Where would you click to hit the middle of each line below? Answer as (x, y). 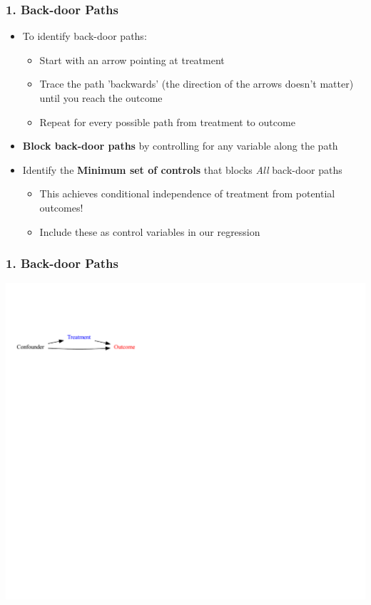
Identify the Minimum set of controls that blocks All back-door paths (182, 169)
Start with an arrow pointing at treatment (132, 60)
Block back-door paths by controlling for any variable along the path (180, 146)
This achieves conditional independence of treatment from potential (187, 193)
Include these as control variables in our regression (150, 231)
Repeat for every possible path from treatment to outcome (167, 121)
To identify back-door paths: (85, 36)
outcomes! (61, 207)
